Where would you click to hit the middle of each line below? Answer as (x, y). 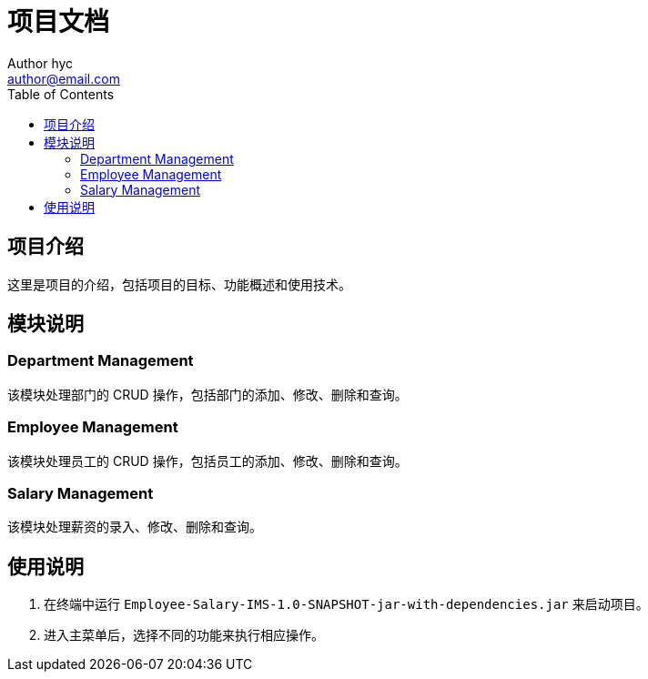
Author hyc (40, 63)
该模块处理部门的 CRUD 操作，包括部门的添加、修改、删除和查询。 (208, 394)
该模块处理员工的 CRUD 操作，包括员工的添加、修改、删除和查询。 (208, 461)
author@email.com (64, 78)
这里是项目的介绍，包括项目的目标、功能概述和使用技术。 (179, 284)
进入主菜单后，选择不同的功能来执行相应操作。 (184, 635)
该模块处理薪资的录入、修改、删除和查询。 (135, 527)
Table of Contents (61, 94)
